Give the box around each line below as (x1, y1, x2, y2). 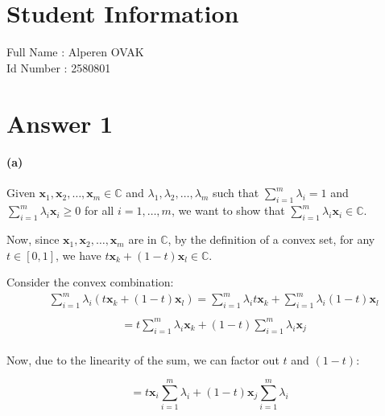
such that (212, 184, 259, 201)
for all (85, 202, 114, 219)
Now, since (6, 231, 60, 248)
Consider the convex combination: (6, 274, 174, 290)
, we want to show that (171, 202, 285, 219)
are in (128, 231, 157, 248)
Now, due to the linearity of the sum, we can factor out (6, 351, 279, 368)
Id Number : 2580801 (6, 59, 111, 76)
